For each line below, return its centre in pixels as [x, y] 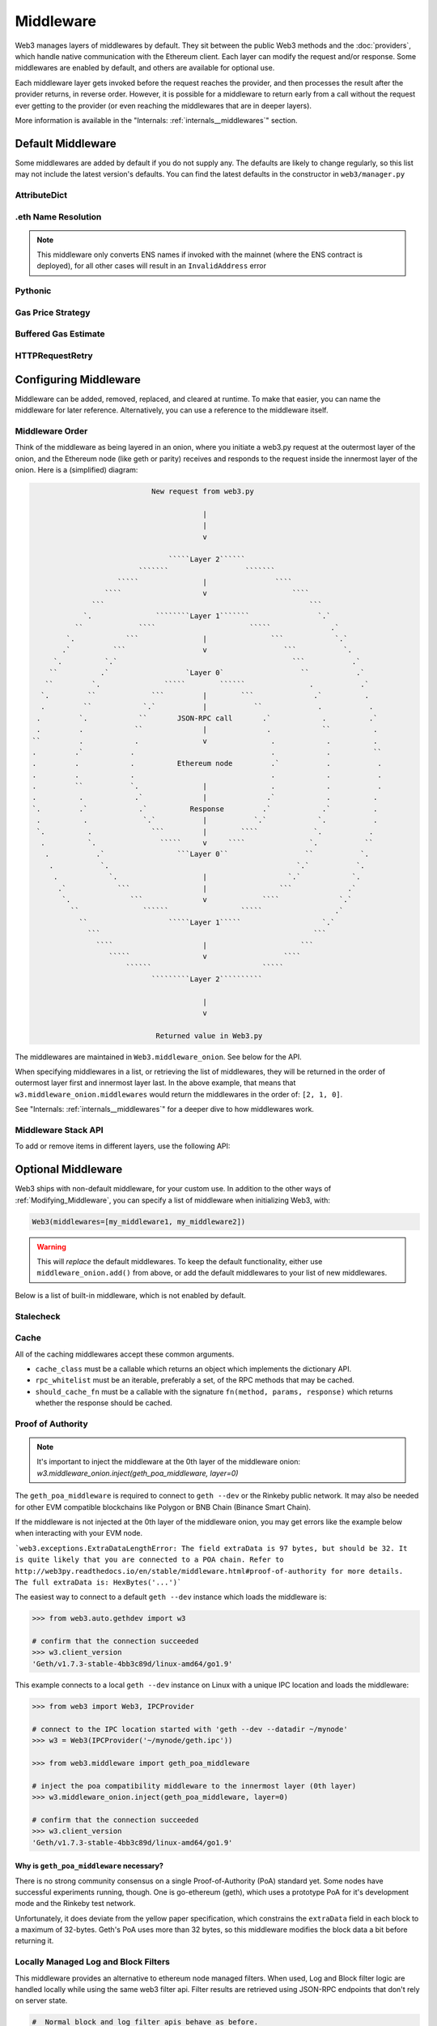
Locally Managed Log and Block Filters [92, 1962]
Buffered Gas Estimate [60, 334]
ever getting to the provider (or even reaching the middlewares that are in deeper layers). [163, 105]
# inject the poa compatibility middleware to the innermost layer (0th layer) [194, 1786]
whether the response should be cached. [104, 1403]
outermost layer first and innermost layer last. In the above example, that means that [155, 1083]
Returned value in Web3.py [209, 1036]
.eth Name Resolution [58, 216]
